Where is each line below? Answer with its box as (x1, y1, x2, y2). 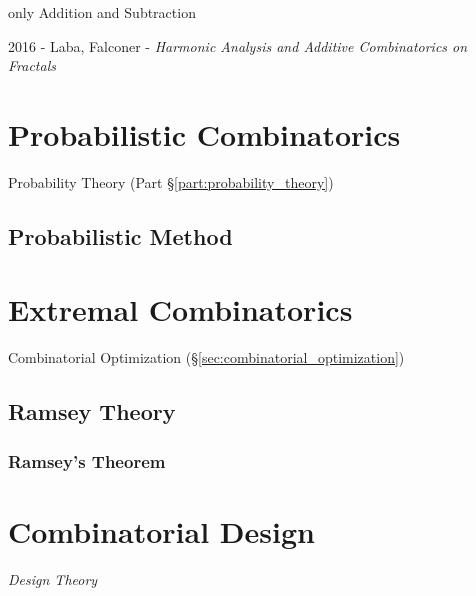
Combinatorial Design (8, 510, 315, 551)
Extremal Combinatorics (8, 289, 353, 330)
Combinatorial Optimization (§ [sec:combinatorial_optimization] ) (8, 347, 405, 368)
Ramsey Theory (8, 396, 176, 427)
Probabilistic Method (8, 220, 233, 251)
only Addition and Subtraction (8, 2, 196, 22)
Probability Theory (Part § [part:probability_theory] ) (8, 171, 334, 192)
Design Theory (8, 568, 98, 589)
